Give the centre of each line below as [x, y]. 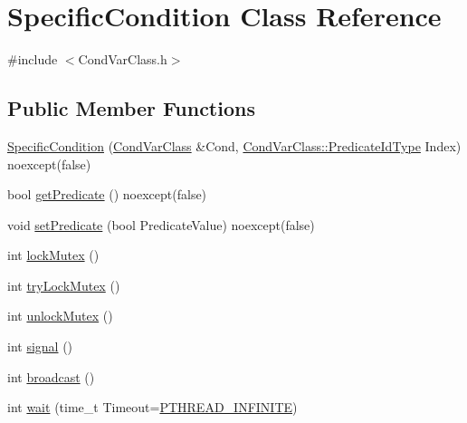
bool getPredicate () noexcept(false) [107, 194]
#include [33, 59]
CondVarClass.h [123, 59]
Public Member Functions [131, 108]
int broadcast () [51, 376]
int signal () [40, 346]
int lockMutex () [53, 255]
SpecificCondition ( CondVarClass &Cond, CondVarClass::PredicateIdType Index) [234, 145]
